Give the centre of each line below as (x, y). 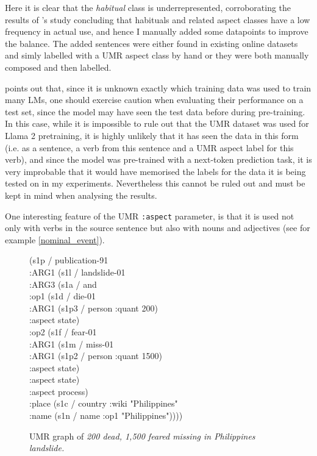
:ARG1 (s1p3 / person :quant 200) (94, 308)
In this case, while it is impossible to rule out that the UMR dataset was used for (157, 123)
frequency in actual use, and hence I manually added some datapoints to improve (157, 31)
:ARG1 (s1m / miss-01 (72, 344)
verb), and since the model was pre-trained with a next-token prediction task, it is (158, 159)
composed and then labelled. (58, 67)
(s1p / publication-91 (69, 260)
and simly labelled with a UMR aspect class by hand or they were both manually (157, 55)
